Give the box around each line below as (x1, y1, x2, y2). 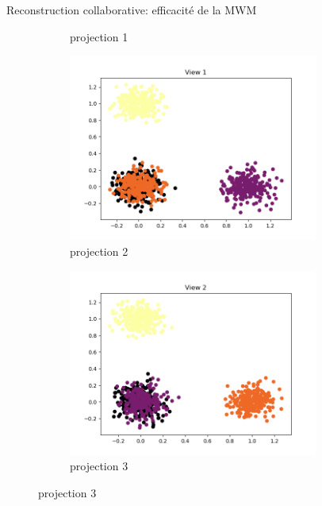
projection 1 (70, 28, 128, 44)
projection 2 (70, 242, 128, 259)
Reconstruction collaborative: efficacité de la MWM (6, 2, 257, 17)
